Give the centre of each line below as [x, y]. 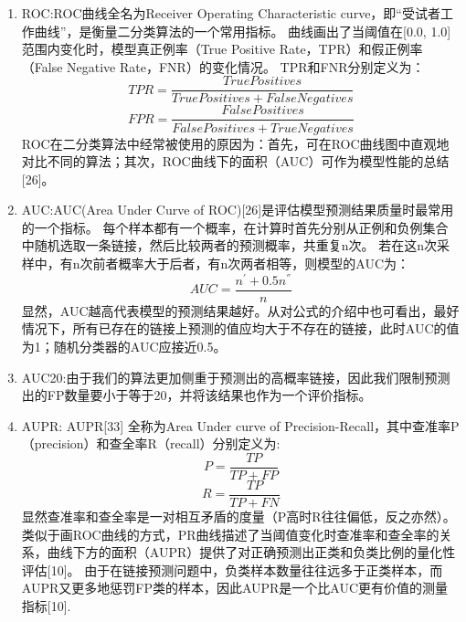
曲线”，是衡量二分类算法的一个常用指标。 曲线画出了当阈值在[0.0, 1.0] [243, 31]
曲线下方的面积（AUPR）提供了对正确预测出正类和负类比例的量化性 [251, 552]
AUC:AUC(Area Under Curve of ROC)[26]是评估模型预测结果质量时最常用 [238, 210]
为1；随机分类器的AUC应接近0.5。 [124, 346]
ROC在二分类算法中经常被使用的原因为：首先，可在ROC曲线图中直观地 [235, 143]
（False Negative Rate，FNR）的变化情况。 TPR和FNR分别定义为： [223, 66]
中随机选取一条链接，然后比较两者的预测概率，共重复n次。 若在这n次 [229, 245]
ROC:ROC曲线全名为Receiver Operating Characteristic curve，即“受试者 [231, 13]
